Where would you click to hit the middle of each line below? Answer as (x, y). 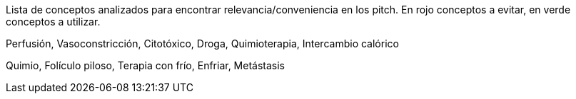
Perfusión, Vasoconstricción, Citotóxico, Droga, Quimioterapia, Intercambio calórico (202, 43)
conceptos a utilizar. (53, 22)
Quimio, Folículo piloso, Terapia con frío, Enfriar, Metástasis (146, 65)
